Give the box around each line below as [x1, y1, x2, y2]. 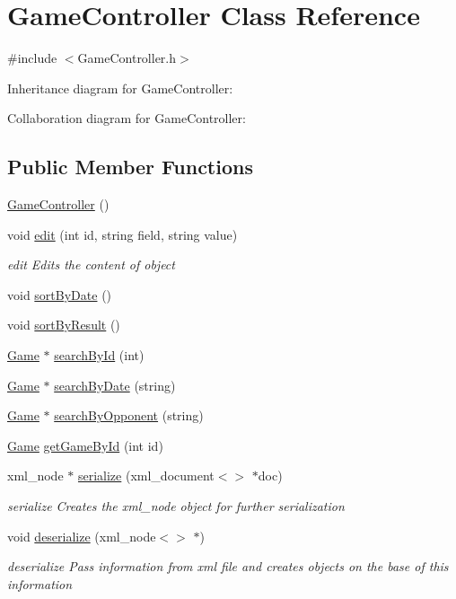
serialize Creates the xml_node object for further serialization [7, 497, 345, 515]
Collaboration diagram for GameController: [7, 109, 246, 128]
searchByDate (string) [54, 375, 176, 394]
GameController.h [77, 48, 177, 67]
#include [7, 48, 57, 67]
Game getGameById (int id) [7, 436, 163, 454]
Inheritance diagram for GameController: [7, 78, 233, 97]
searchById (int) [54, 346, 145, 365]
